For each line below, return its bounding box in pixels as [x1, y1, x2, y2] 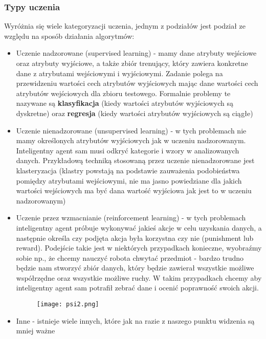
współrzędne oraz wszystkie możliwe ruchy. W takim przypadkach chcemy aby [16, 272, 262, 283]
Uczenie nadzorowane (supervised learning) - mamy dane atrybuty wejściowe [16, 48, 257, 58]
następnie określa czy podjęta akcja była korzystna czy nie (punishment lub [16, 232, 254, 243]
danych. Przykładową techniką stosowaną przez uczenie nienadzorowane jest [16, 155, 255, 166]
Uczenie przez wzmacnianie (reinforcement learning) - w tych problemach [16, 212, 246, 223]
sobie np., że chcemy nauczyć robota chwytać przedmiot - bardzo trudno [16, 252, 244, 263]
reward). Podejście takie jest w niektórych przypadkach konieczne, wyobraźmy [16, 242, 262, 253]
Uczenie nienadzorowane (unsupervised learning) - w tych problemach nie [16, 125, 247, 135]
